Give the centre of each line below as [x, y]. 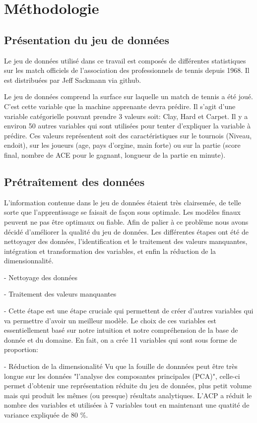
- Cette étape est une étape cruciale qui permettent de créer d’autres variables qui [129, 311]
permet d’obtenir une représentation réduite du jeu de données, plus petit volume [128, 386]
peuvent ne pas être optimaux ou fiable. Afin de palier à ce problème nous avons [126, 221]
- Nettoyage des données [41, 277]
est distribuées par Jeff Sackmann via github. [73, 80]
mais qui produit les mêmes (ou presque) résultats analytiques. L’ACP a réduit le [128, 395]
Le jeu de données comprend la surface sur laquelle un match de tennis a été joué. [128, 96]
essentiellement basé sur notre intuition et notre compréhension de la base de [121, 330]
